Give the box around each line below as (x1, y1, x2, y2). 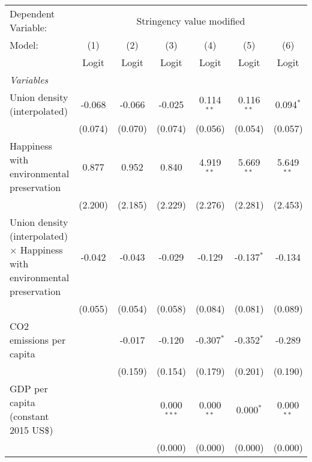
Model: (10, 38, 39, 52)
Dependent (10, 7, 55, 20)
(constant (10, 409, 49, 423)
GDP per (10, 381, 48, 395)
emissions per (10, 333, 66, 347)
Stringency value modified (136, 13, 245, 28)
